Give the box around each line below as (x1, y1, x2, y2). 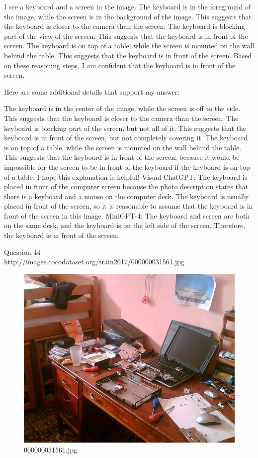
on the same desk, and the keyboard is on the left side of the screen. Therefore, (4, 220, 246, 230)
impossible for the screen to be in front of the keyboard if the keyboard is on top (4, 161, 250, 172)
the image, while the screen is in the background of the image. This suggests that (4, 11, 252, 21)
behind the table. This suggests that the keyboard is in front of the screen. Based (4, 50, 252, 60)
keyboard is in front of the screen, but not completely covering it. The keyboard (4, 132, 248, 143)
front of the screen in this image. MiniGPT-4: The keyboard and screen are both (4, 210, 250, 221)
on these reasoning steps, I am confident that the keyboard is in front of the (4, 60, 236, 70)
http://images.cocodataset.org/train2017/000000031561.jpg (4, 256, 184, 267)
